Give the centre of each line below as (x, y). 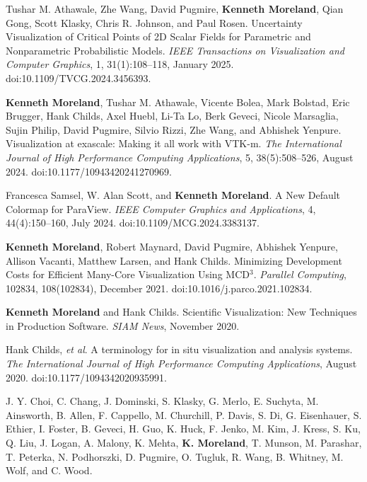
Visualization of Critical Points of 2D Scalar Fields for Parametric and (158, 36)
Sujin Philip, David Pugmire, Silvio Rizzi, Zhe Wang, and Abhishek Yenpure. (174, 129)
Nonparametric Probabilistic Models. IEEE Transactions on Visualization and (175, 50)
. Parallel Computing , (300, 274)
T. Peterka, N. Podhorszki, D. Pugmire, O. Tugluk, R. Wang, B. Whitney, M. (175, 456)
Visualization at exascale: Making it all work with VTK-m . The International (174, 143)
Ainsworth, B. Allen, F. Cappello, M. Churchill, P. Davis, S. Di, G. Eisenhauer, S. (184, 414)
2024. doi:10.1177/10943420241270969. (89, 171)
